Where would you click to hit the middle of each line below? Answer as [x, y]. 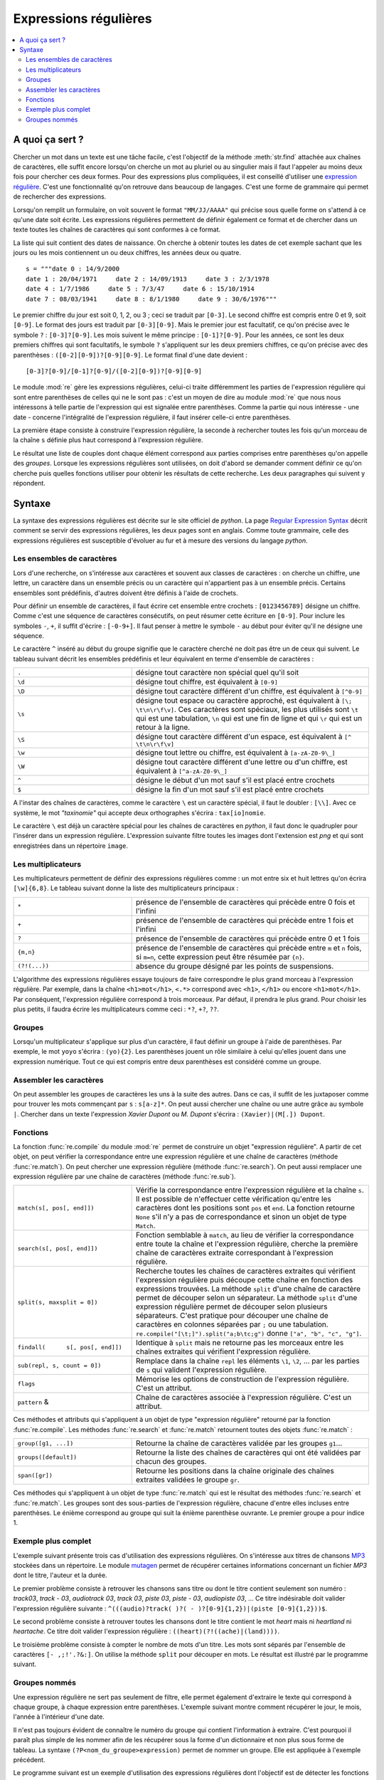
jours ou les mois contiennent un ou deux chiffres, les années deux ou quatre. [127, 253]
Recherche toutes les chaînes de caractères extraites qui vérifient [245, 1271]
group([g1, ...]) [46, 1443]
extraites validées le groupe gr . [187, 1480]
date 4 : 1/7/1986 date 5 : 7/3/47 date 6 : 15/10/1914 [140, 289]
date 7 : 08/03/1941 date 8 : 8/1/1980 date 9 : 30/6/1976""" [151, 299]
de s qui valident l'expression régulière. [201, 1370]
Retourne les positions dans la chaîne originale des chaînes [235, 1471]
